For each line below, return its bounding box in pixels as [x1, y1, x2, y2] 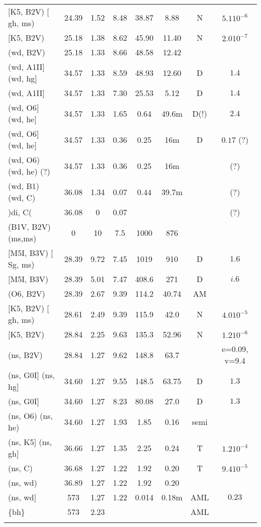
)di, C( [8, 206, 32, 218]
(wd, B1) [8, 180, 40, 192]
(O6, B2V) [8, 288, 46, 299]
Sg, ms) [8, 258, 35, 270]
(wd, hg [8, 72, 35, 84]
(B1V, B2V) [8, 221, 51, 232]
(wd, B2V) [8, 46, 46, 58]
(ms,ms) [8, 232, 37, 244]
